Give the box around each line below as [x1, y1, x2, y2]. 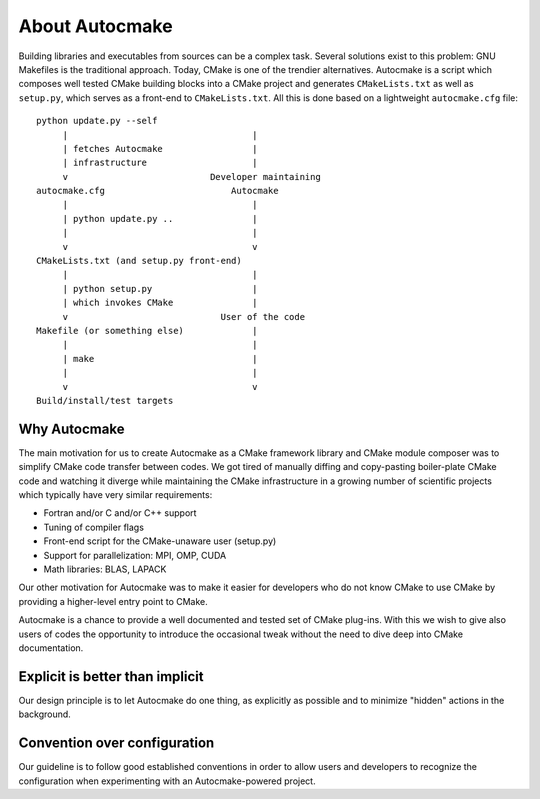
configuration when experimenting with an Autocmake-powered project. [18, 775, 316, 787]
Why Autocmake [18, 420, 125, 437]
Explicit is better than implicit [18, 668, 204, 685]
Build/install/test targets [36, 395, 174, 406]
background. [18, 708, 72, 720]
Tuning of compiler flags [43, 521, 145, 533]
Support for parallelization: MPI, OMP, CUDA [43, 549, 227, 561]
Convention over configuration [18, 735, 215, 752]
